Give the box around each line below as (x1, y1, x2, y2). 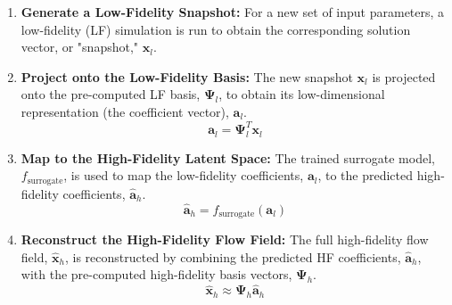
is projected (372, 67, 436, 86)
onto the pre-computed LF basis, (21, 85, 201, 103)
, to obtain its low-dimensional (218, 85, 385, 103)
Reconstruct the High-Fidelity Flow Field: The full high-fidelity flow (21, 230, 429, 249)
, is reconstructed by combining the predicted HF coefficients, (64, 247, 401, 266)
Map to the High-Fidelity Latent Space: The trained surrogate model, (21, 148, 435, 167)
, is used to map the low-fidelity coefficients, (63, 166, 304, 185)
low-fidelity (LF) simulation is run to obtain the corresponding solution (21, 20, 411, 38)
